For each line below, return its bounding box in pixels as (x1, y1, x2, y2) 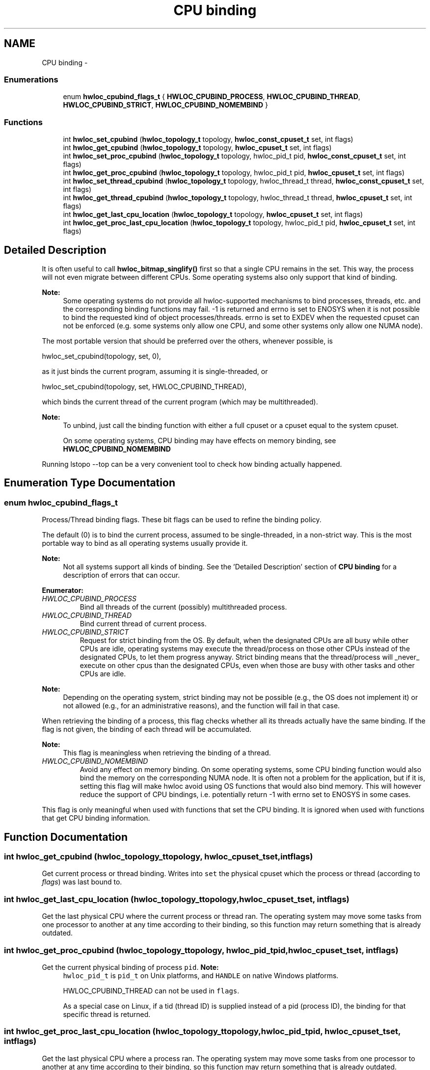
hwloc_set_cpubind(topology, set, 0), (42, 351, 161, 360)
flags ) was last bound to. (42, 878, 122, 886)
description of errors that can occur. (63, 571, 180, 580)
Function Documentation (4, 830, 128, 843)
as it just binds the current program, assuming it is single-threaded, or (42, 367, 268, 375)
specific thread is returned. (63, 1010, 151, 1018)
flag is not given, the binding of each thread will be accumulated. (42, 725, 252, 734)
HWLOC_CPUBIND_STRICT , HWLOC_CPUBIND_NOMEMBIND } (63, 101, 268, 109)
